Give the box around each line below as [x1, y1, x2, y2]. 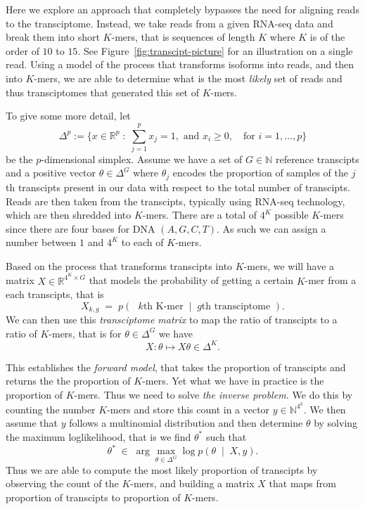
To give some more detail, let [6, 108, 131, 123]
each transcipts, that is [6, 287, 104, 302]
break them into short [6, 30, 100, 44]
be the [6, 151, 33, 166]
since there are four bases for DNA [6, 221, 155, 236]
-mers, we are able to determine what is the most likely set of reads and [34, 70, 342, 85]
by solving [314, 415, 358, 430]
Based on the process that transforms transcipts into [6, 258, 233, 273]
